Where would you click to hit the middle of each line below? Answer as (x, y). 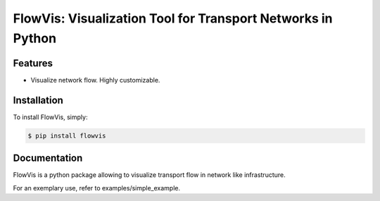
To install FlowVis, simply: (50, 117)
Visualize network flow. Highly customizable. (95, 80)
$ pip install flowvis (67, 135)
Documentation (48, 158)
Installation (38, 100)
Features (33, 63)
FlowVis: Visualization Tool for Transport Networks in (173, 18)
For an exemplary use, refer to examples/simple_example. (97, 188)
